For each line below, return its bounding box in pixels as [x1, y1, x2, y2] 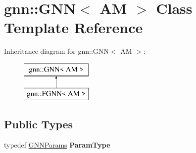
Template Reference [4, 17, 143, 38]
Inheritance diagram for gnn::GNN [4, 46, 109, 56]
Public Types [4, 116, 73, 132]
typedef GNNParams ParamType [4, 140, 110, 150]
